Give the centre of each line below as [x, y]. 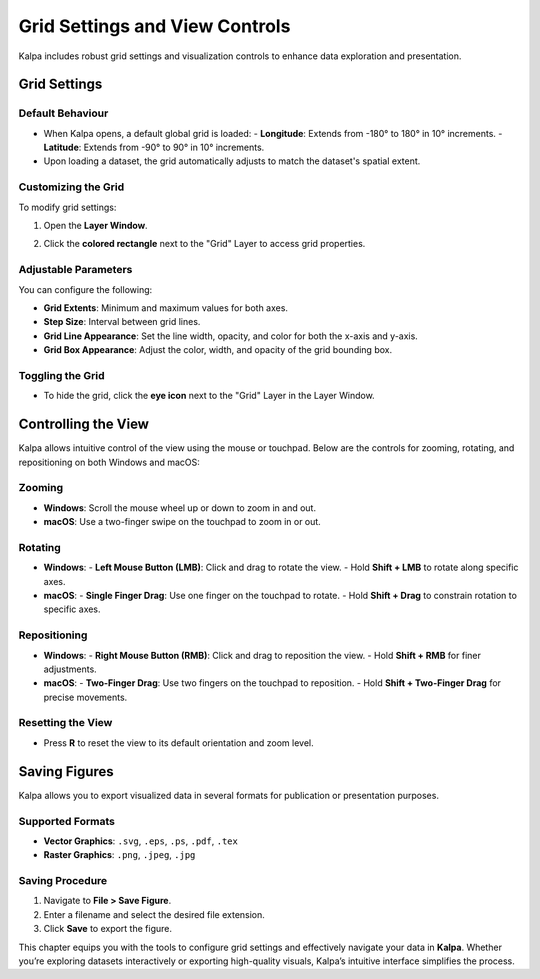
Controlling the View [84, 424]
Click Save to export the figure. [107, 929]
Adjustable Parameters [75, 270]
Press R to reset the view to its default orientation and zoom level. [178, 742]
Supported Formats [66, 821]
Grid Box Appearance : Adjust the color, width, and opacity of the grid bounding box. [218, 350]
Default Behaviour [63, 113]
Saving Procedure [63, 881]
